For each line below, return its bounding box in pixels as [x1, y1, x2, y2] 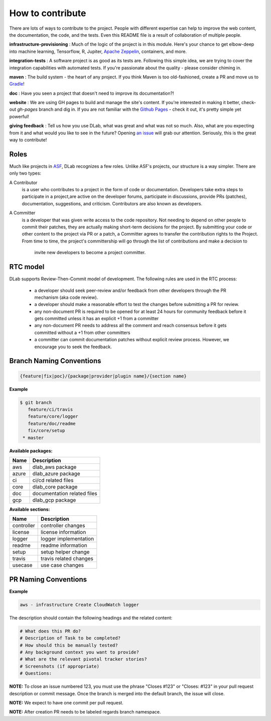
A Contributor [9, 179, 38, 186]
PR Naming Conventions [9, 575, 87, 584]
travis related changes [41, 555, 94, 562]
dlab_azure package [32, 470, 80, 477]
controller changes [41, 522, 85, 529]
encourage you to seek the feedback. [34, 344, 112, 350]
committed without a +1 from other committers [34, 330, 130, 336]
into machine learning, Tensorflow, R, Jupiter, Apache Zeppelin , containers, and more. [9, 48, 187, 54]
